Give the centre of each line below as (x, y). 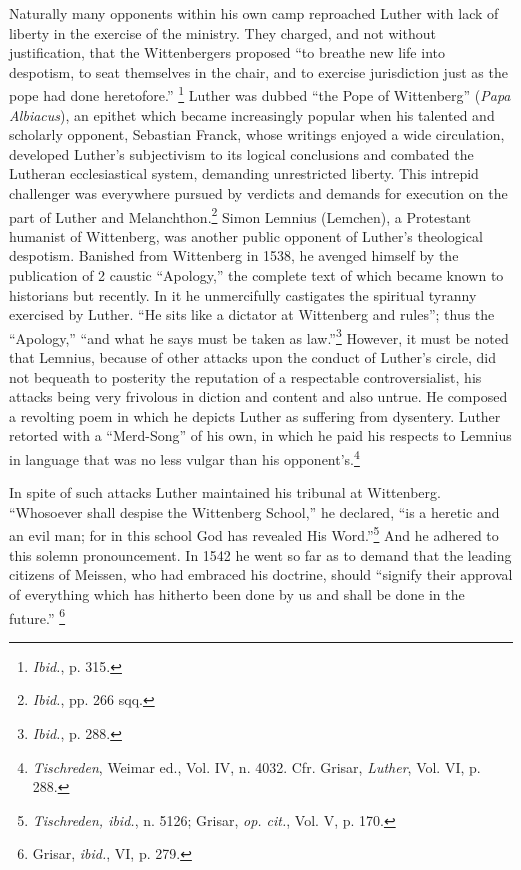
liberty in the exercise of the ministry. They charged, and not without (222, 32)
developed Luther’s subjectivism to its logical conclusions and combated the (241, 153)
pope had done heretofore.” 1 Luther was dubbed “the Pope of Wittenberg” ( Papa (260, 94)
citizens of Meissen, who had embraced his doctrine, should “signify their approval (261, 574)
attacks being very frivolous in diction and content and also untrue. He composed (258, 396)
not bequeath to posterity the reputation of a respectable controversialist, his (245, 376)
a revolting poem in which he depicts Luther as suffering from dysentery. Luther (255, 415)
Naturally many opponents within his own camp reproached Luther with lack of (254, 13)
